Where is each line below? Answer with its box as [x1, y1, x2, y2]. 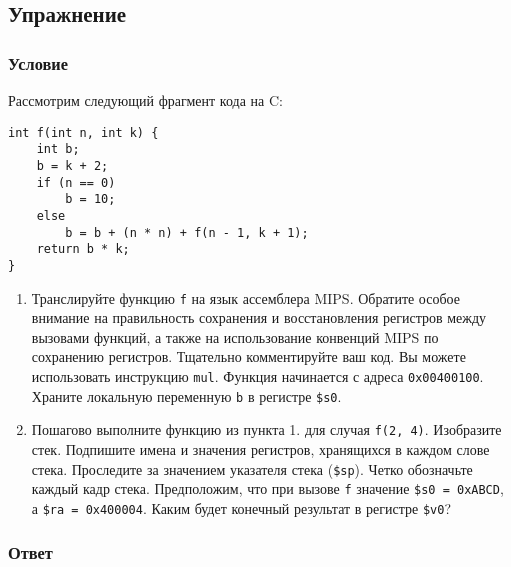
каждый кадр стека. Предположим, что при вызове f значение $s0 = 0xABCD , [31, 478, 504, 499]
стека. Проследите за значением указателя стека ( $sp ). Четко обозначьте [31, 458, 473, 479]
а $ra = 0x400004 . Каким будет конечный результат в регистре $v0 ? [31, 497, 451, 518]
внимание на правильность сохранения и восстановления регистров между [31, 307, 487, 328]
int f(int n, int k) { [8, 125, 159, 140]
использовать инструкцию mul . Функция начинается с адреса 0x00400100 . [31, 365, 484, 386]
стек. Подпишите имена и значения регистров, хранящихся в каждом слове [31, 438, 490, 459]
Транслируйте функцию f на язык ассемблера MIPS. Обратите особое [31, 287, 460, 308]
